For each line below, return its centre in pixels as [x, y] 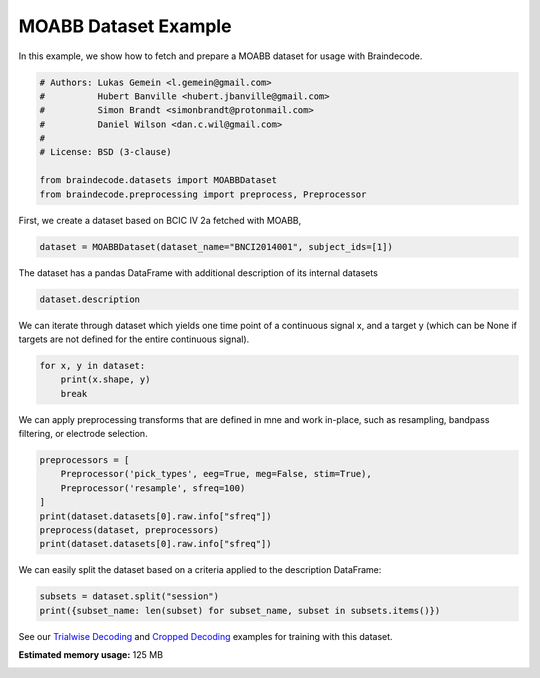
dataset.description [89, 299]
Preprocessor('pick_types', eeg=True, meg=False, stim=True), [216, 474]
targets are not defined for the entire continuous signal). [134, 339]
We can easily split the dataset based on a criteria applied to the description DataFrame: [200, 570]
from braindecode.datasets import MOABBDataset [158, 180]
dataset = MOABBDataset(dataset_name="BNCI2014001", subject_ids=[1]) [216, 246]
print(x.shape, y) [105, 379]
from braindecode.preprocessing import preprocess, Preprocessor [203, 194]
